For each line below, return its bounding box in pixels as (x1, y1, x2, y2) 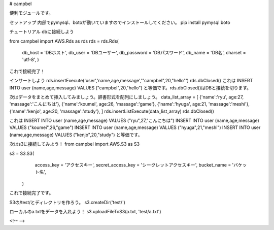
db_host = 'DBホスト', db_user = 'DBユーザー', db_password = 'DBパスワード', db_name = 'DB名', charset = (22, 49, 246, 55)
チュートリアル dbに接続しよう (9, 28, 74, 35)
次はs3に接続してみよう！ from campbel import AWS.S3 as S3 (9, 141, 140, 147)
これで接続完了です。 (9, 190, 54, 196)
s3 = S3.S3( (9, 150, 35, 156)
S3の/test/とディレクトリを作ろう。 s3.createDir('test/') (9, 199, 125, 205)
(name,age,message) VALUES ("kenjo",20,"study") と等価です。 (9, 132, 143, 138)
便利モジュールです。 (9, 10, 53, 16)
